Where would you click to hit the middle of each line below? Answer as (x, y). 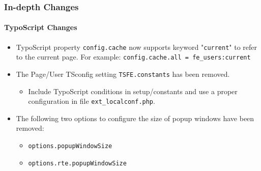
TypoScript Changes (41, 27)
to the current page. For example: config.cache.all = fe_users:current (133, 57)
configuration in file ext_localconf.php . (92, 101)
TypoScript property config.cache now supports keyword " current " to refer (137, 47)
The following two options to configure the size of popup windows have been (135, 118)
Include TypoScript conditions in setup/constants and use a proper (133, 91)
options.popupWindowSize (70, 146)
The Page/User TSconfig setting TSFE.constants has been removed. (123, 74)
